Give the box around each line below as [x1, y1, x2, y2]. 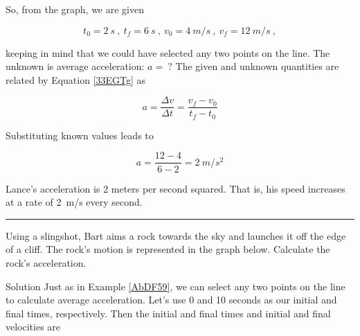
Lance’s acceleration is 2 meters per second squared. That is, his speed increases [6, 181, 345, 195]
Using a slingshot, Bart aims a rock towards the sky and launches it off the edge [6, 228, 346, 242]
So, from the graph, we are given [6, 2, 145, 16]
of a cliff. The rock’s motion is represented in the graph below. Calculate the [6, 242, 330, 256]
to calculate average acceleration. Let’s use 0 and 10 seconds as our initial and [6, 292, 337, 307]
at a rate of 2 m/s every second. [6, 195, 143, 209]
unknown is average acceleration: [6, 59, 145, 73]
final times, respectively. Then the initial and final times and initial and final [6, 306, 331, 320]
